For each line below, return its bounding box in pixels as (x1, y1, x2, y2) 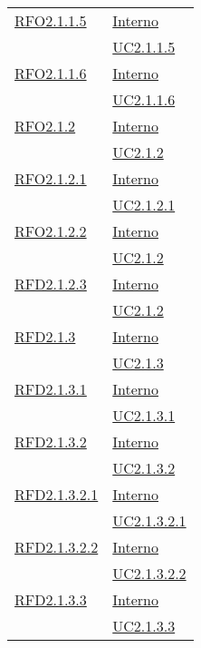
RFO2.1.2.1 (14, 168, 87, 189)
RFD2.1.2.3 (14, 273, 87, 294)
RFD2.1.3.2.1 (14, 484, 99, 505)
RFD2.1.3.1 (14, 378, 87, 399)
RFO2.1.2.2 (14, 221, 87, 241)
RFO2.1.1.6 (14, 63, 87, 83)
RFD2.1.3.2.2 (14, 536, 99, 557)
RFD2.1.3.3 (14, 589, 87, 610)
